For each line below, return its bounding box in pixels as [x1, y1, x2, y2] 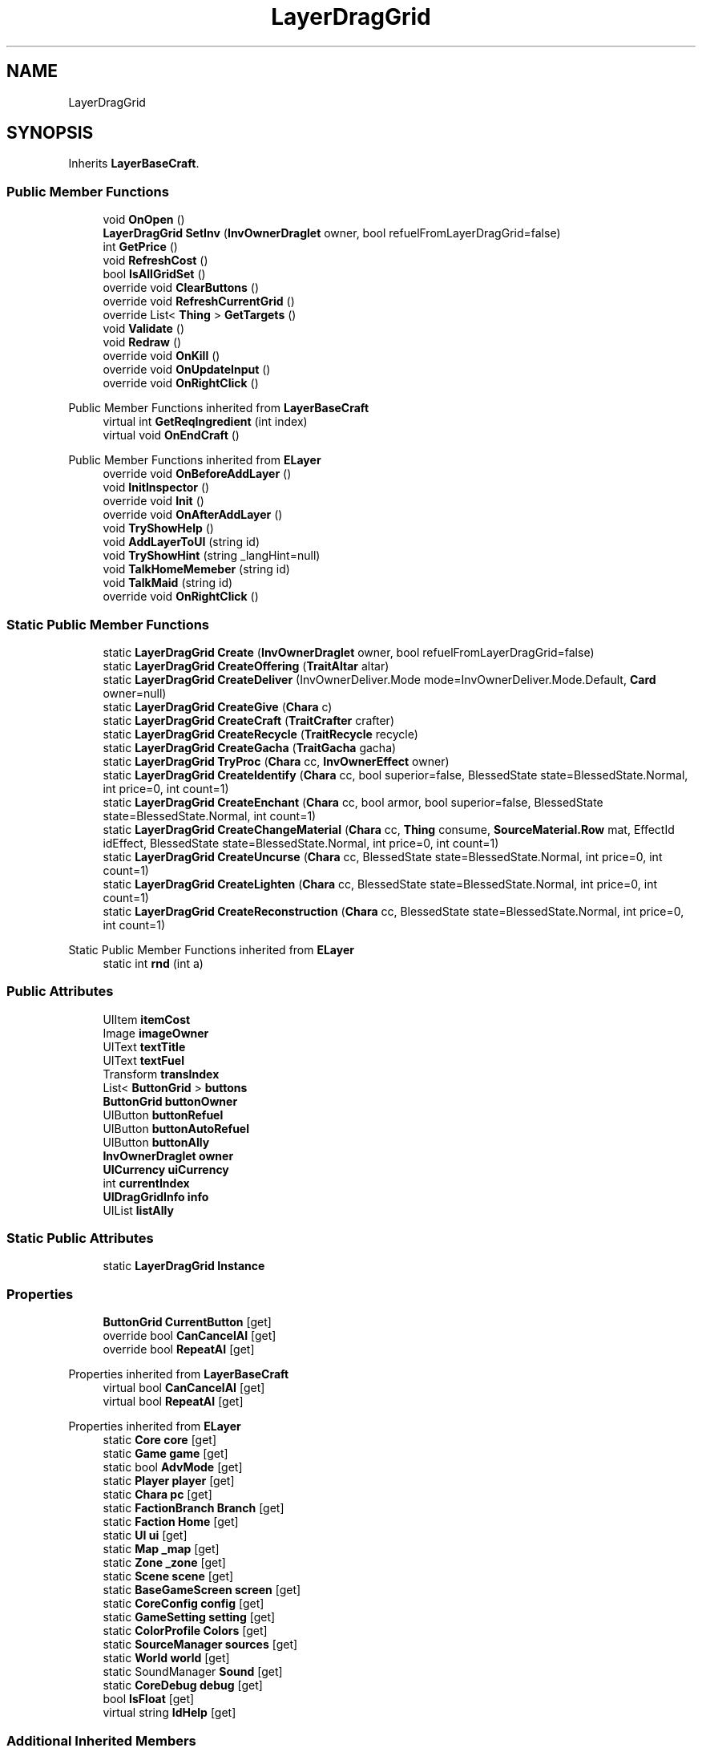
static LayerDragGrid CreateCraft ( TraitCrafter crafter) [103, 713, 394, 727]
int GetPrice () [103, 240, 178, 254]
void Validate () [103, 322, 185, 336]
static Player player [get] [103, 1474, 235, 1488]
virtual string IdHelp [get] [103, 1706, 236, 1720]
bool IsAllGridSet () [103, 267, 206, 281]
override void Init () [103, 494, 204, 508]
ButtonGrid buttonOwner [103, 1094, 238, 1108]
